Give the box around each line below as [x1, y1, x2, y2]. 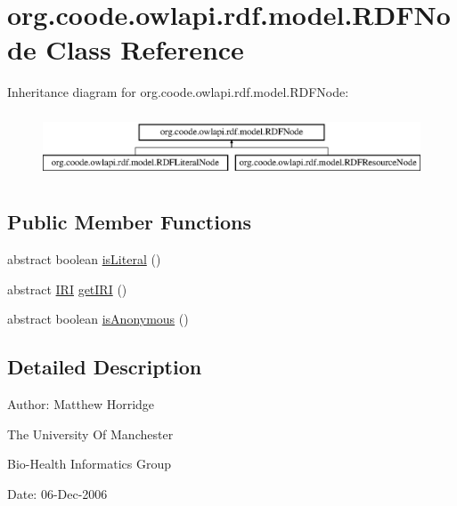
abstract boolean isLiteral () [7, 250, 161, 269]
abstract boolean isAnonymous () [7, 309, 189, 328]
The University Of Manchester [7, 424, 174, 443]
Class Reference [45, 31, 244, 68]
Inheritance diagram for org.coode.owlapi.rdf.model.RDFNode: [7, 83, 349, 101]
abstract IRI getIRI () [7, 279, 127, 298]
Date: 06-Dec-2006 [7, 484, 108, 502]
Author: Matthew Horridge [7, 395, 155, 414]
